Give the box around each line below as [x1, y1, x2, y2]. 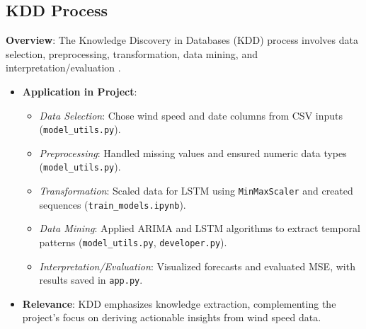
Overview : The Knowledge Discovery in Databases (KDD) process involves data [6, 33, 358, 47]
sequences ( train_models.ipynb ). [39, 197, 186, 212]
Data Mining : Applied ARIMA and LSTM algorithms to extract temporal [39, 221, 360, 236]
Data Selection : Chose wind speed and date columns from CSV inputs [39, 108, 343, 122]
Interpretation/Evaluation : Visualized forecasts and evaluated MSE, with [39, 258, 355, 273]
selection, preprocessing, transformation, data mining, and [6, 46, 258, 61]
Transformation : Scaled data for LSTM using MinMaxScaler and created [39, 183, 353, 198]
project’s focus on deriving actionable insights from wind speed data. [22, 310, 321, 325]
